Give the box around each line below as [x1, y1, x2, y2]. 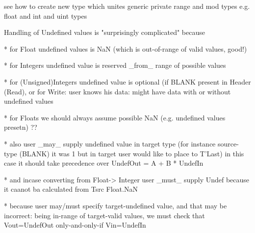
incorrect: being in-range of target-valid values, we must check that [4, 210, 205, 220]
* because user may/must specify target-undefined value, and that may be [4, 200, 227, 210]
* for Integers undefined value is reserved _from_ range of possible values [4, 60, 226, 70]
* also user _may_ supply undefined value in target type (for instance [4, 138, 216, 148]
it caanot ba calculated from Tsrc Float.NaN [4, 184, 138, 194]
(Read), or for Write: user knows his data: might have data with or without [4, 86, 231, 96]
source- [217, 138, 239, 148]
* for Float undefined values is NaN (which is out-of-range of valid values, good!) [4, 43, 247, 54]
